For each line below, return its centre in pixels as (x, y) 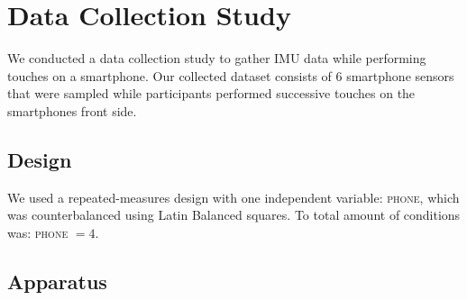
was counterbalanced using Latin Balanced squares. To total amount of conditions (234, 215)
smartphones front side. (72, 110)
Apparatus (57, 281)
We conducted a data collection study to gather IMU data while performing (217, 58)
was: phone (38, 232)
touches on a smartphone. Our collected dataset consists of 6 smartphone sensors (231, 75)
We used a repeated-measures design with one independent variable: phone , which (233, 197)
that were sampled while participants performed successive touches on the (211, 93)
